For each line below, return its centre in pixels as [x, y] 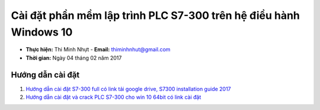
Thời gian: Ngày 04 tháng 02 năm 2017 [74, 58]
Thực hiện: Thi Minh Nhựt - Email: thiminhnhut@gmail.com [98, 50]
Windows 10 [42, 32]
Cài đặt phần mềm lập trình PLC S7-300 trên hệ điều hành [156, 15]
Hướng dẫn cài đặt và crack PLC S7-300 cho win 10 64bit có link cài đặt [113, 97]
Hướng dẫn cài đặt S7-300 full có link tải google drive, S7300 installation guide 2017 [128, 89]
